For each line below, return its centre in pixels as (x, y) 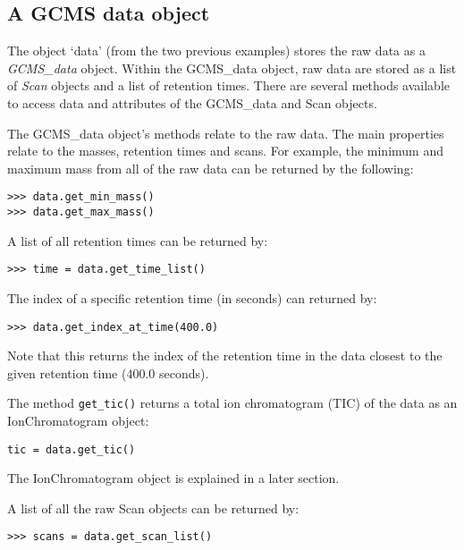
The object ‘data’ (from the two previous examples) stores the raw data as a (216, 51)
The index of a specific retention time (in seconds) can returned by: (192, 297)
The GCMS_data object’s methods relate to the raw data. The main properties (226, 133)
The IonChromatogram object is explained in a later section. (173, 478)
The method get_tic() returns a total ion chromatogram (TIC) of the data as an (232, 403)
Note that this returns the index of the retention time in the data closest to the (225, 355)
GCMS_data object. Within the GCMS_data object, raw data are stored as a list (232, 68)
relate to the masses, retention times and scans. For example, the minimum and (225, 151)
